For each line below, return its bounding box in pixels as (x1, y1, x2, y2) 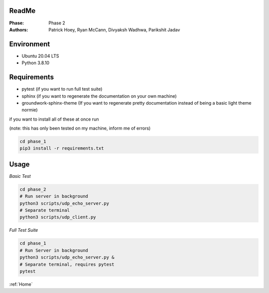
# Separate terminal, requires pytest (19, 262, 115, 267)
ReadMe (9, 6, 36, 15)
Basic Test (9, 173, 31, 179)
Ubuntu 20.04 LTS (21, 53, 59, 59)
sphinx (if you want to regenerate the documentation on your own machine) (21, 93, 177, 99)
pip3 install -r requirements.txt (19, 146, 104, 151)
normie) (21, 107, 38, 113)
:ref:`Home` (9, 282, 33, 287)
